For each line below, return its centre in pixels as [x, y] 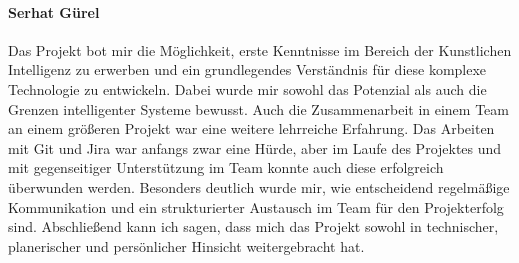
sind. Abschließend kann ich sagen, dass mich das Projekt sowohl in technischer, [253, 226]
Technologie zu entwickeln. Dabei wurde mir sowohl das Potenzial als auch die [247, 88]
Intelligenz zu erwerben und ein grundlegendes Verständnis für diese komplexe [247, 69]
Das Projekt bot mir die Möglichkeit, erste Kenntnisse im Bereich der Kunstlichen [260, 49]
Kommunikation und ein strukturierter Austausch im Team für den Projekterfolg [256, 206]
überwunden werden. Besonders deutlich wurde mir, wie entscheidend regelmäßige [259, 186]
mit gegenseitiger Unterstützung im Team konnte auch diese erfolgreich [226, 167]
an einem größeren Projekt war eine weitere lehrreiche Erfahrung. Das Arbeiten [251, 128]
